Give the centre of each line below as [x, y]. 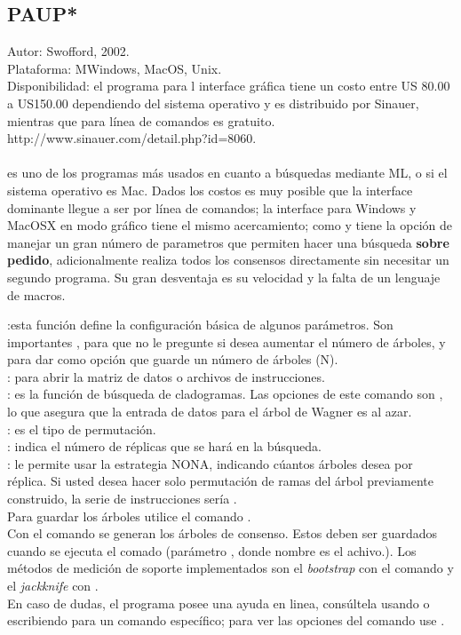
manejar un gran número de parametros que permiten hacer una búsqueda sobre [228, 242]
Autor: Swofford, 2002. [68, 51]
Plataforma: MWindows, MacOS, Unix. [115, 68]
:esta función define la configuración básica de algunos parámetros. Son [200, 325]
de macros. [36, 294]
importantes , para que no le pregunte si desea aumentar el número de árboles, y [227, 341]
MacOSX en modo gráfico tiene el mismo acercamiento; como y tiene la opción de [230, 225]
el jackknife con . [53, 586]
